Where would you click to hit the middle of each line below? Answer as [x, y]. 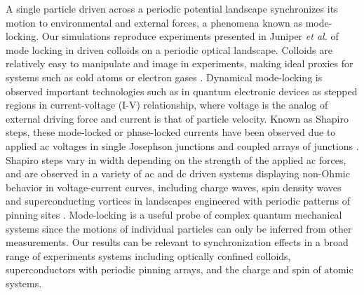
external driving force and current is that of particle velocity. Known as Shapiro [177, 118]
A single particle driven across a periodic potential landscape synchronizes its [172, 8]
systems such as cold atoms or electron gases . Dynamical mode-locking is [164, 77]
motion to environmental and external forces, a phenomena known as [154, 22]
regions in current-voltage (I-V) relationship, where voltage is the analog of [167, 105]
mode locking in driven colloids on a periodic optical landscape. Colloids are [169, 49]
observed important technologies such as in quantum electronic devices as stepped [182, 91]
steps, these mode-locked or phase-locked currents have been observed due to [171, 132]
